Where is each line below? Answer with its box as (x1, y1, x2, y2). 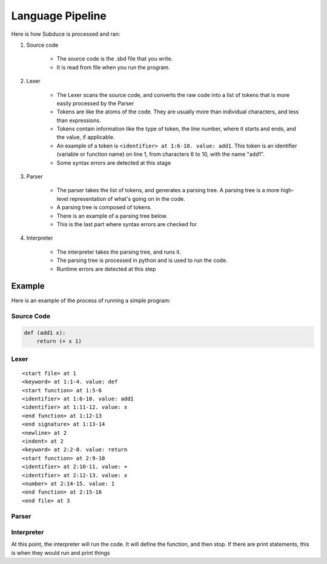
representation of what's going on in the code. (70, 195, 185, 203)
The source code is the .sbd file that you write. (56, 55, 173, 62)
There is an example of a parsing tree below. (56, 212, 168, 220)
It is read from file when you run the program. (56, 64, 170, 71)
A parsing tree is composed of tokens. (56, 204, 152, 211)
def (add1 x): (24, 329, 66, 336)
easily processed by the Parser (56, 99, 134, 107)
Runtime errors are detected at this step (56, 265, 156, 272)
